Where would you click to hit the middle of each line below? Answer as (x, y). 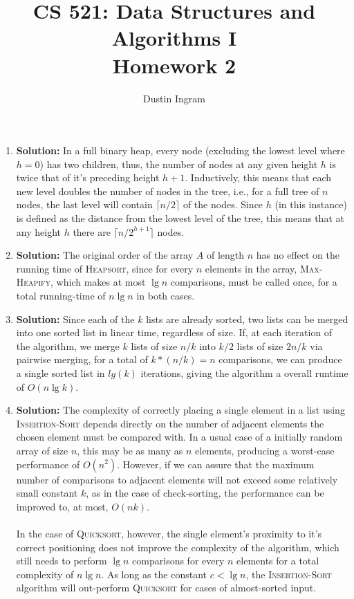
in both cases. (166, 296)
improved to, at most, (62, 506)
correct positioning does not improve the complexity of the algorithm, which (178, 547)
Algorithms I (174, 38)
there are (92, 231)
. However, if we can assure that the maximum (216, 464)
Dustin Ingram (174, 98)
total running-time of (61, 296)
